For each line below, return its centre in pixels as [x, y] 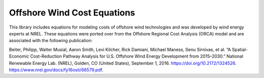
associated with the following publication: [51, 41]
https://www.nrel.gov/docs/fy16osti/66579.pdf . [56, 70]
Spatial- [240, 49]
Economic [19, 56]
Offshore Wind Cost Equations [72, 13]
